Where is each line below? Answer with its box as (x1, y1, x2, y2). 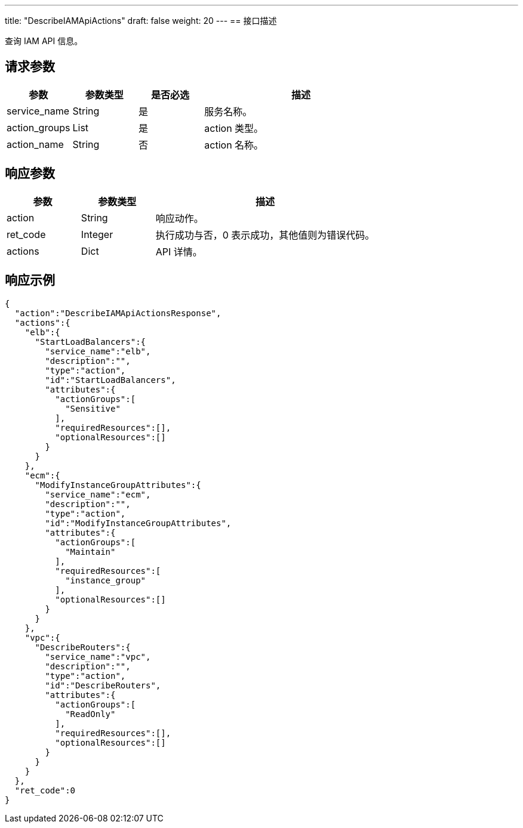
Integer (81, 228, 113, 240)
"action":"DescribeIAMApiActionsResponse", (14, 308, 221, 318)
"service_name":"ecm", (45, 489, 151, 499)
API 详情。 (155, 245, 202, 258)
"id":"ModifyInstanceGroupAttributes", (45, 518, 232, 528)
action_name (7, 138, 64, 150)
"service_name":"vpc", (45, 651, 151, 662)
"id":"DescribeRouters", (45, 680, 161, 690)
